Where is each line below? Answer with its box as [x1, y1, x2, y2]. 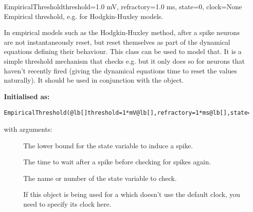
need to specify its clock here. [23, 198, 111, 209]
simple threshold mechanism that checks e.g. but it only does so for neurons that [4, 55, 245, 66]
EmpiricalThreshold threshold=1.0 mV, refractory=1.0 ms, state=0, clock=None [4, 1, 242, 11]
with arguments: [4, 124, 53, 134]
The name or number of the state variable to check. [23, 173, 177, 183]
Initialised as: [4, 91, 50, 101]
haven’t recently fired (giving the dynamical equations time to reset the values [4, 65, 237, 75]
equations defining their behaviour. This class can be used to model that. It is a [4, 46, 242, 56]
